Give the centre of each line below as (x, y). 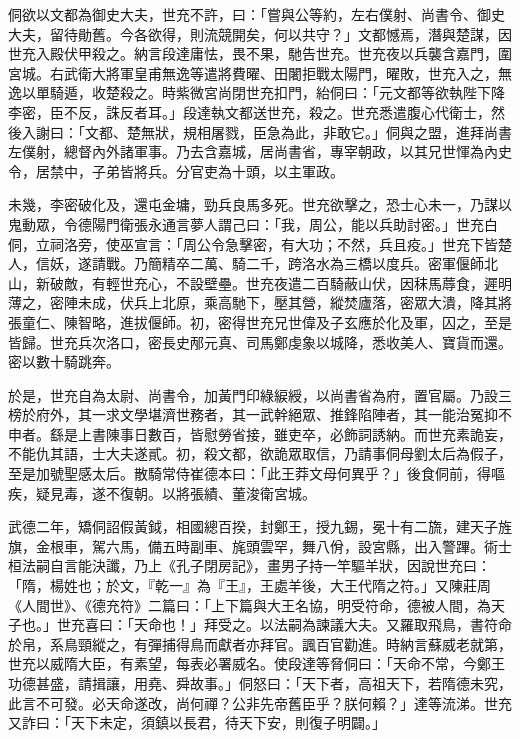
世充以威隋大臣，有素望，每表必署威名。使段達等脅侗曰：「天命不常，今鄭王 (256, 663)
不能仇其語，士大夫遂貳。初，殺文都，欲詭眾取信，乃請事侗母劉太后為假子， (260, 453)
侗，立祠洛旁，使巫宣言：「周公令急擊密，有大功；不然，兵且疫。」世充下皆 (253, 243)
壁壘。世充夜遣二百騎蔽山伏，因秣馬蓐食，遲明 (357, 282)
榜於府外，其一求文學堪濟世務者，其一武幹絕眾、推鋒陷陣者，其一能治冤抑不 (260, 414)
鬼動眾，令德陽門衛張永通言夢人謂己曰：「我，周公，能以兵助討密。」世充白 (253, 223)
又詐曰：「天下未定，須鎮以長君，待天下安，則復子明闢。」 (197, 722)
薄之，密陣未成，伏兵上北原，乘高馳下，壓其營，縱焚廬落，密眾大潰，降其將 (260, 302)
